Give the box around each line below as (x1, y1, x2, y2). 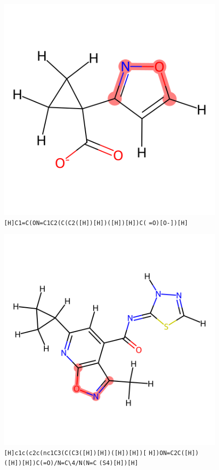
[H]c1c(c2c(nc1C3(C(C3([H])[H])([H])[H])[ (4, 449, 147, 457)
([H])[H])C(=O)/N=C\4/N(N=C (4, 459, 97, 467)
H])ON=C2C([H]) (149, 449, 199, 457)
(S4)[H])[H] (99, 459, 138, 467)
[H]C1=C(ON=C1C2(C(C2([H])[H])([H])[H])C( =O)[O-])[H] (4, 219, 188, 227)
